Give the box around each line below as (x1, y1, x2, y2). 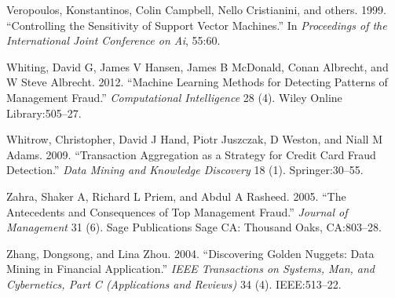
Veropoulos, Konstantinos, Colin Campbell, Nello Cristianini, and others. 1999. (6, 2, 386, 17)
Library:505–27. (6, 104, 82, 121)
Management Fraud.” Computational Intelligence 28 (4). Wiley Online (6, 89, 342, 105)
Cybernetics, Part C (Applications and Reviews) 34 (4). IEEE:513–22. (6, 275, 342, 292)
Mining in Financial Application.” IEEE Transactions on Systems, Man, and (6, 260, 375, 277)
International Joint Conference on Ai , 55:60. (6, 32, 221, 49)
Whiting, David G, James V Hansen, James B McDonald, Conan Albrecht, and (6, 58, 389, 74)
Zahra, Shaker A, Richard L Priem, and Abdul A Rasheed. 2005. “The (6, 187, 346, 204)
